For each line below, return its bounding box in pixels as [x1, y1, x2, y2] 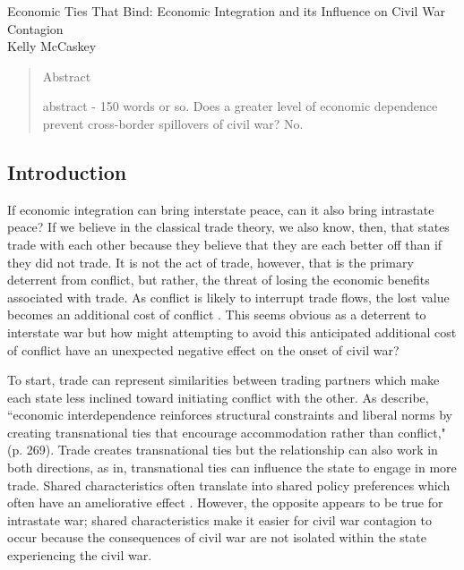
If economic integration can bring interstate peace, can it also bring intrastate [7, 200, 434, 218]
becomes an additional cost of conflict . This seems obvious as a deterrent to [7, 305, 426, 324]
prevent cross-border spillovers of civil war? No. [42, 114, 304, 132]
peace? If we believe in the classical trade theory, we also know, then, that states [7, 217, 450, 236]
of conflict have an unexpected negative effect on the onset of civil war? [7, 340, 400, 359]
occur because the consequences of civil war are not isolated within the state [7, 528, 426, 547]
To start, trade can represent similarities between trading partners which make [7, 370, 440, 389]
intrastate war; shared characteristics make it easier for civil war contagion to [7, 510, 432, 529]
